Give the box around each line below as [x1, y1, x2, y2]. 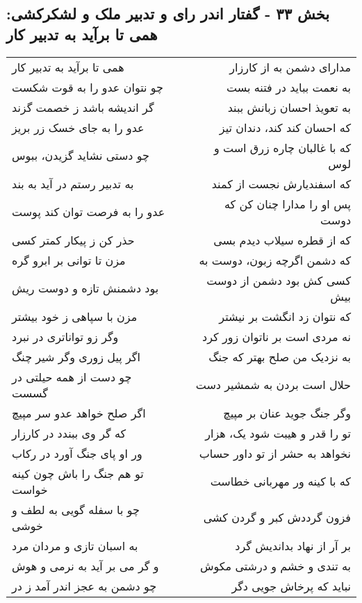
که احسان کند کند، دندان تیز [219, 119, 351, 135]
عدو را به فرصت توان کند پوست [12, 204, 165, 220]
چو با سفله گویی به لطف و [12, 501, 140, 518]
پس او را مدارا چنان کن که [224, 195, 351, 212]
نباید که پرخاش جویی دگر [231, 577, 351, 594]
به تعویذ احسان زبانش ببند [227, 99, 351, 115]
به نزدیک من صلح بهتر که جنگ [208, 348, 351, 365]
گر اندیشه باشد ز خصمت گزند [12, 99, 154, 115]
